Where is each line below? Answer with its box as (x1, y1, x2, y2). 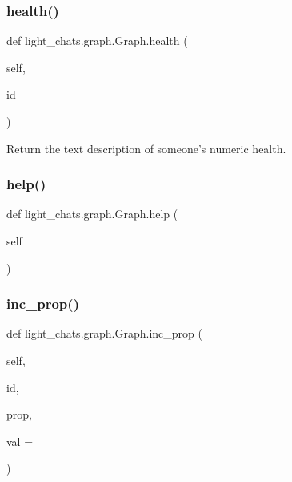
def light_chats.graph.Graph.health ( (6, 32, 188, 49)
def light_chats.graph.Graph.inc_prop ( (6, 325, 202, 342)
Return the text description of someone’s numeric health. (6, 140, 286, 156)
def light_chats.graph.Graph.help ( (6, 205, 178, 222)
